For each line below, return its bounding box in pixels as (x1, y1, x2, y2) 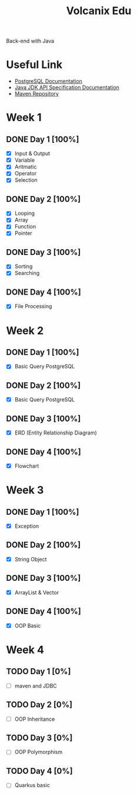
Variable (14, 156, 35, 164)
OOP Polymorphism (14, 749, 63, 756)
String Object (14, 556, 47, 563)
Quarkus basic (14, 782, 50, 789)
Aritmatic (14, 164, 37, 171)
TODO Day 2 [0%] (6, 700, 72, 710)
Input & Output (14, 150, 51, 157)
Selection (14, 177, 38, 184)
